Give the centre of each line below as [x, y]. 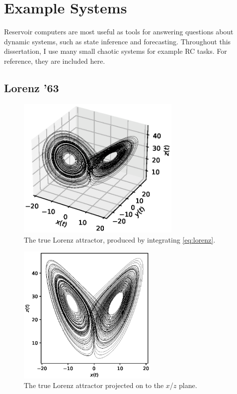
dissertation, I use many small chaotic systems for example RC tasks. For [116, 51]
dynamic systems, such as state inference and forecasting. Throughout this [118, 41]
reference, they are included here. [55, 61]
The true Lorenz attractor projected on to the [94, 385]
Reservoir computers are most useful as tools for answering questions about [119, 32]
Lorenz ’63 [32, 87]
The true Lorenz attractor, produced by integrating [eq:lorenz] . [120, 239]
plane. [188, 385]
